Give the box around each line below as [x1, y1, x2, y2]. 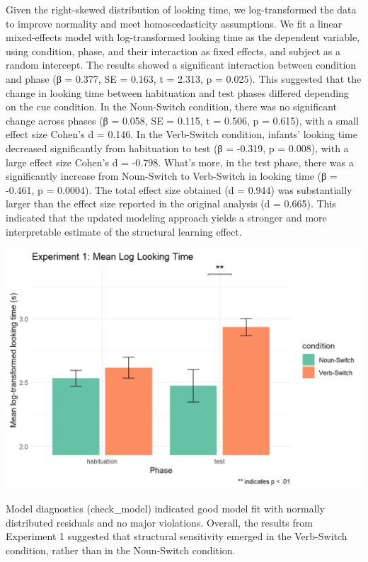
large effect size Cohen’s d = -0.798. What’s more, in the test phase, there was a [6, 154, 354, 169]
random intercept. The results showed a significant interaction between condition [6, 57, 357, 72]
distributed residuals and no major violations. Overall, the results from [6, 515, 313, 529]
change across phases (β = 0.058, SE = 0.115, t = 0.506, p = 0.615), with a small [6, 113, 359, 127]
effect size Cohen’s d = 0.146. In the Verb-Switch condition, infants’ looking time [6, 127, 357, 142]
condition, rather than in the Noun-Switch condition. [6, 543, 236, 558]
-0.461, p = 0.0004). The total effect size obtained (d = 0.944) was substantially [6, 182, 352, 197]
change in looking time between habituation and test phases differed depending [6, 85, 349, 100]
